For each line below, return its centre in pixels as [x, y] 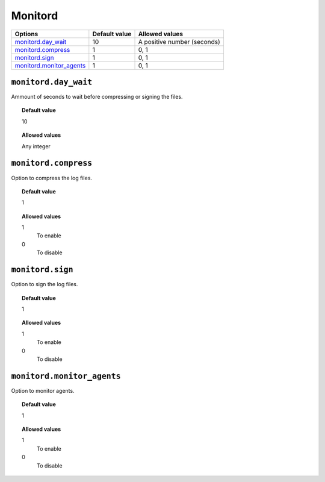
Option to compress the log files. [52, 178]
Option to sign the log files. [45, 284]
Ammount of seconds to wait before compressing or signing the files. [97, 97]
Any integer [36, 146]
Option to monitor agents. [43, 390]
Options [26, 34]
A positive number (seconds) [179, 42]
